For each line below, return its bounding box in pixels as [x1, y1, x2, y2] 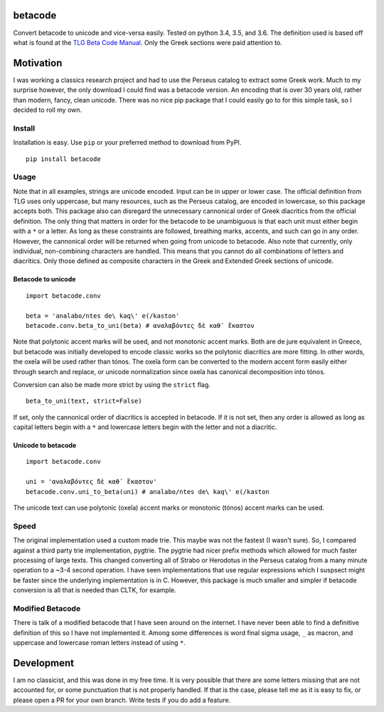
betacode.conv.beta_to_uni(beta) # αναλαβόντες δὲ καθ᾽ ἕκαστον [26, 321, 255, 329]
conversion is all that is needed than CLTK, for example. [13, 586, 177, 594]
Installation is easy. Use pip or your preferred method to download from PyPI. [13, 138, 242, 147]
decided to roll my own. [13, 105, 82, 114]
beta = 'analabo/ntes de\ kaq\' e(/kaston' [26, 311, 180, 320]
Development [13, 656, 75, 669]
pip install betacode [26, 155, 101, 163]
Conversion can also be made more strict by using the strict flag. [13, 380, 211, 388]
